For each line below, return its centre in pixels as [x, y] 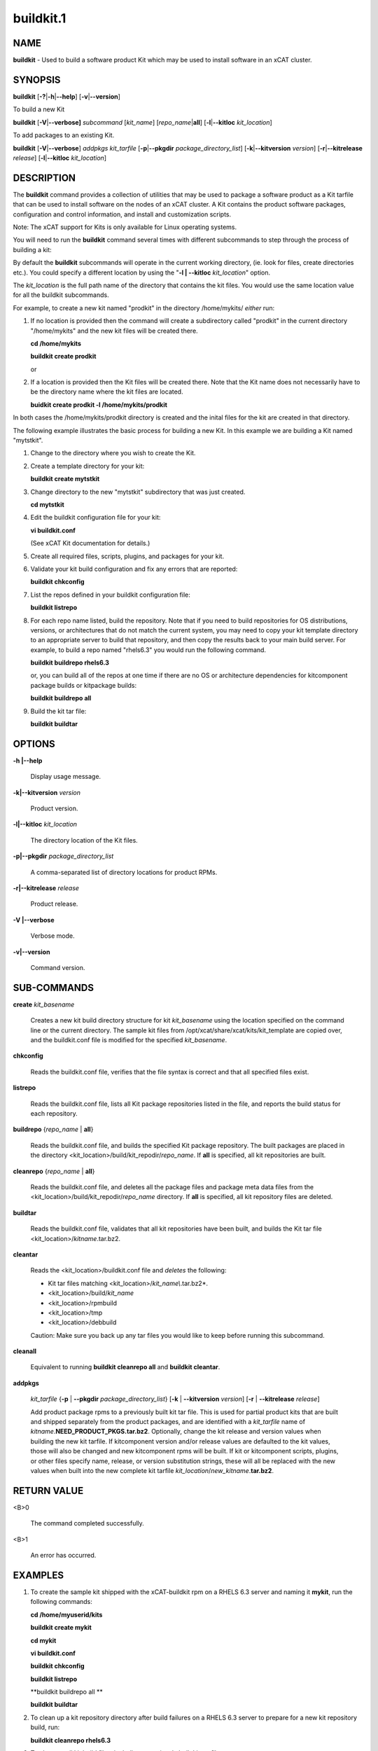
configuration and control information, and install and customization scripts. [122, 214]
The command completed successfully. [87, 1523]
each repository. [54, 1114]
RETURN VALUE [48, 1491]
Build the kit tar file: [58, 711]
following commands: [61, 1602]
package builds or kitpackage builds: [84, 685]
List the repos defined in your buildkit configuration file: [110, 595]
